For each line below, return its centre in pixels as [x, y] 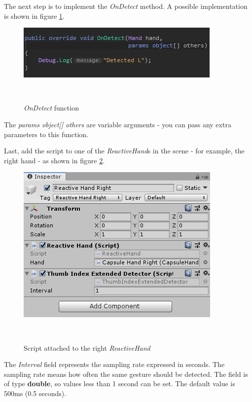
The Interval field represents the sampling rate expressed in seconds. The [114, 364]
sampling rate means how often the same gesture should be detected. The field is [126, 374]
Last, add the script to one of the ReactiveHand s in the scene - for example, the [124, 151]
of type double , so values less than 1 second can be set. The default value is [120, 384]
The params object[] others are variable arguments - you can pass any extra [118, 124]
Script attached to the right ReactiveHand [87, 347]
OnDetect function [51, 108]
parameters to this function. [46, 134]
